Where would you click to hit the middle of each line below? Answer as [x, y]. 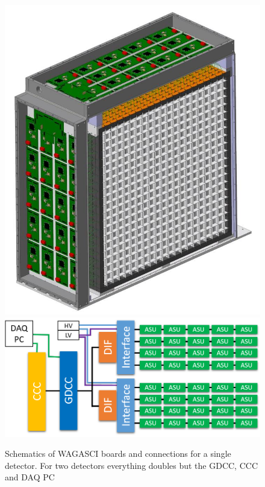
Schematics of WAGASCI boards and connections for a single [118, 454]
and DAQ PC [30, 477]
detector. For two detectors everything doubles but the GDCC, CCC [131, 465]
